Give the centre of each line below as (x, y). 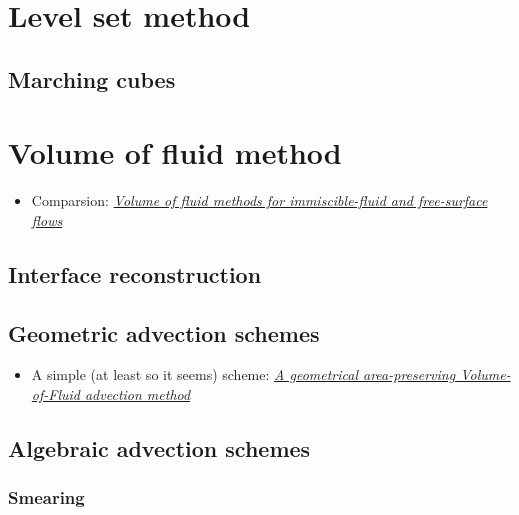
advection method (137, 394)
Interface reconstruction (135, 273)
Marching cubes (92, 78)
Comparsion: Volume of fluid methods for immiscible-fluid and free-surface (259, 200)
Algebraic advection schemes (159, 448)
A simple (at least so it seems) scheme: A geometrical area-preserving (243, 374)
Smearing (46, 497)
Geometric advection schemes (164, 332)
